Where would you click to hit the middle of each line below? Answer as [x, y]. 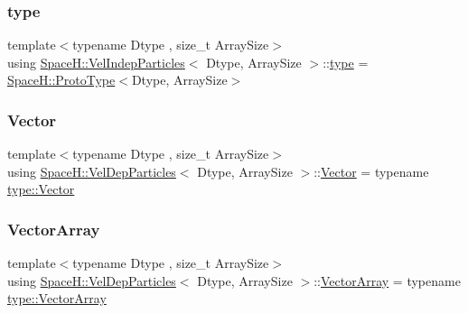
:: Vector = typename [371, 171]
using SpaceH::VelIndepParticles [96, 62]
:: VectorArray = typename [387, 280]
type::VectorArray [57, 298]
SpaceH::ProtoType [61, 80]
